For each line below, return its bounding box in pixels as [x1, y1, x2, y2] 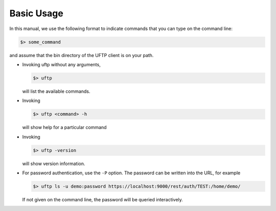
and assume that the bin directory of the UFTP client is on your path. [9, 52, 154, 58]
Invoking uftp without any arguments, [22, 61, 101, 67]
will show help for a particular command [22, 124, 107, 130]
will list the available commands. [22, 88, 90, 94]
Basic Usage [9, 8, 63, 19]
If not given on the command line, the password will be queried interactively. [22, 196, 183, 202]
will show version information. [22, 161, 85, 167]
